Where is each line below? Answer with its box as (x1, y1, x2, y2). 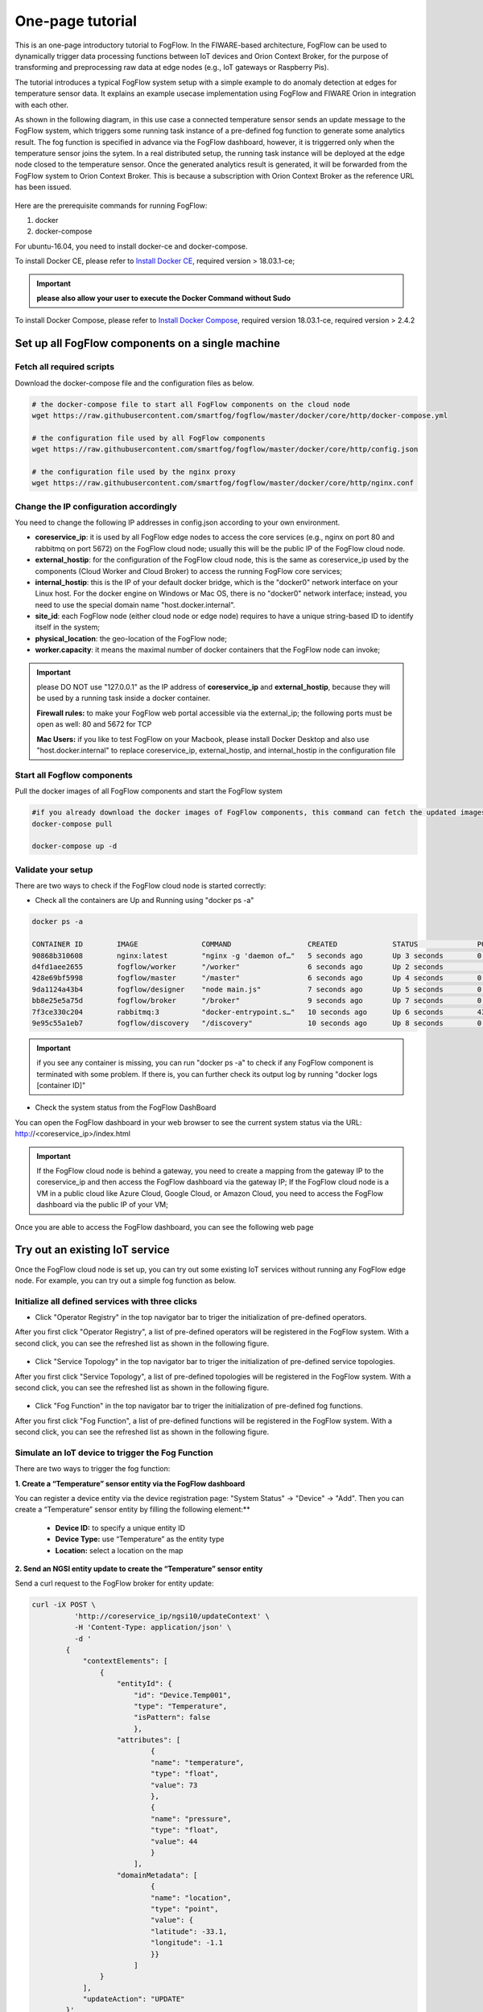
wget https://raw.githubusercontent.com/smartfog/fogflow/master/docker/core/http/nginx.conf (31, 479, 415, 488)
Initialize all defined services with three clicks (14, 1296, 197, 1307)
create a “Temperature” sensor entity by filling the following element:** (14, 1505, 251, 1515)
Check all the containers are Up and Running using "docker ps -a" (35, 896, 254, 905)
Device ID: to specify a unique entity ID (55, 1523, 185, 1532)
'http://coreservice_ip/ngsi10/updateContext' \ (73, 1611, 270, 1621)
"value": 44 (150, 1837, 198, 1846)
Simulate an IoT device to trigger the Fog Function (14, 1447, 213, 1458)
